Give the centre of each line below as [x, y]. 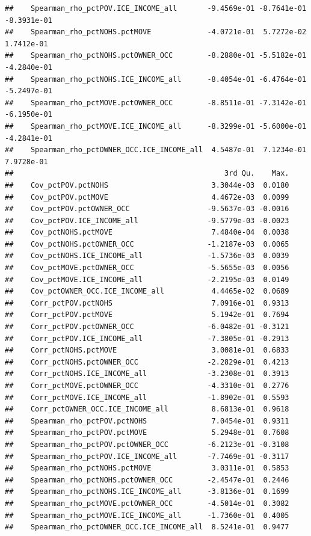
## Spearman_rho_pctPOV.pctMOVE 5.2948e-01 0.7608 [147, 433]
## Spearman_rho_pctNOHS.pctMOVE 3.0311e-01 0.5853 [147, 468]
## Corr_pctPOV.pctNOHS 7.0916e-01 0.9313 [147, 303]
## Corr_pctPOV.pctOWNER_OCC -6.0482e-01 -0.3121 [147, 327]
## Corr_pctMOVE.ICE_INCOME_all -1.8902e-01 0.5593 [147, 397]
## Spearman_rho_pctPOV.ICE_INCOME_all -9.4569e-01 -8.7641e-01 [156, 8]
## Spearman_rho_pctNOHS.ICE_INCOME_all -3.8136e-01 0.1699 [147, 492]
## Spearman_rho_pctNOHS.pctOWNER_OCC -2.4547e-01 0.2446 [147, 480]
